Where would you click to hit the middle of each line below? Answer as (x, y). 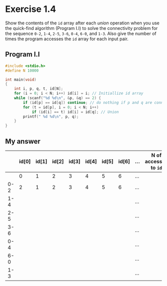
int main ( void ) (21, 80)
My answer (23, 141)
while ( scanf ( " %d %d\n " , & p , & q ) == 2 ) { (58, 98)
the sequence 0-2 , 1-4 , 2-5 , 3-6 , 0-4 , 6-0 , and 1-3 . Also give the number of (81, 33)
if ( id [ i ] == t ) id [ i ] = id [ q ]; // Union (75, 112)
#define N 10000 (22, 71)
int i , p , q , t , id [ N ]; (39, 89)
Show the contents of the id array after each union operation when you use (83, 23)
